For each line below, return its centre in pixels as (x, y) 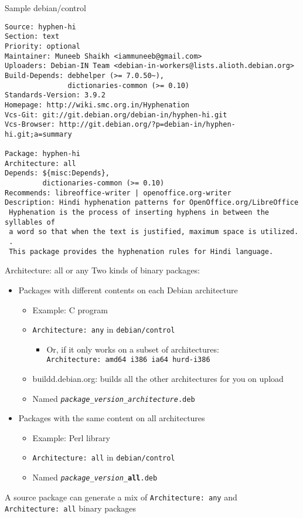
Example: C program (70, 309)
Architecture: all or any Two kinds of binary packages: (102, 270)
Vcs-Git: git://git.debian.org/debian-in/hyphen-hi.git (116, 115)
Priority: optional (42, 46)
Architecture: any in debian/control (104, 329)
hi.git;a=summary (38, 134)
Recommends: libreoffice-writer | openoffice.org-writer (118, 193)
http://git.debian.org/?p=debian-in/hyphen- (147, 125)
